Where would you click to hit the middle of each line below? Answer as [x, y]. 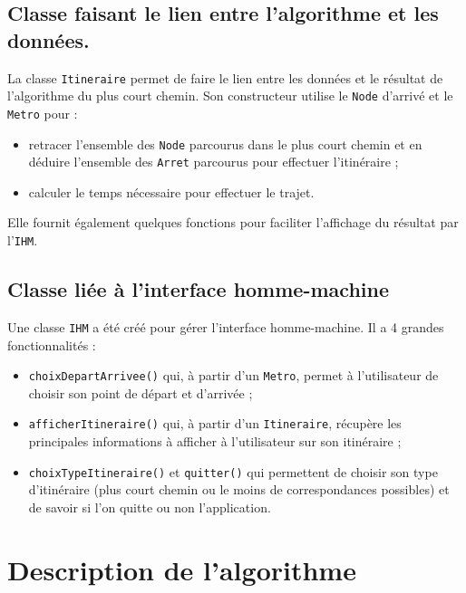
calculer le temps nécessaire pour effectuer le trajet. [171, 191]
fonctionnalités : [52, 344]
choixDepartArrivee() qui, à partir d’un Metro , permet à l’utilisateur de [233, 375]
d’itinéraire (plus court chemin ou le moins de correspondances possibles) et [239, 489]
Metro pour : [43, 113]
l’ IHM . [23, 240]
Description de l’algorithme [182, 569]
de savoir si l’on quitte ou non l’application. [150, 507]
